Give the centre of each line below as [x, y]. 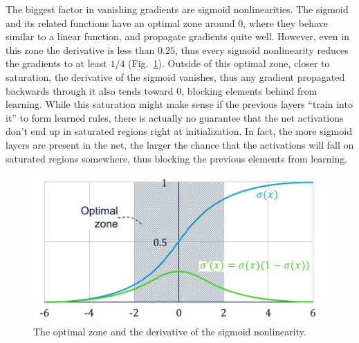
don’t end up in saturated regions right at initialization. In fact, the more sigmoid [179, 131]
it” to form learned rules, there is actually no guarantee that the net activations [175, 117]
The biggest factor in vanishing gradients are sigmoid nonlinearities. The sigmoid [177, 9]
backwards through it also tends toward [90, 90]
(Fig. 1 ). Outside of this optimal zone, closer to [229, 63]
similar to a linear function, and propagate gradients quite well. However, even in [177, 36]
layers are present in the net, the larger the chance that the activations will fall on [180, 144]
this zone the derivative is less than [80, 49]
